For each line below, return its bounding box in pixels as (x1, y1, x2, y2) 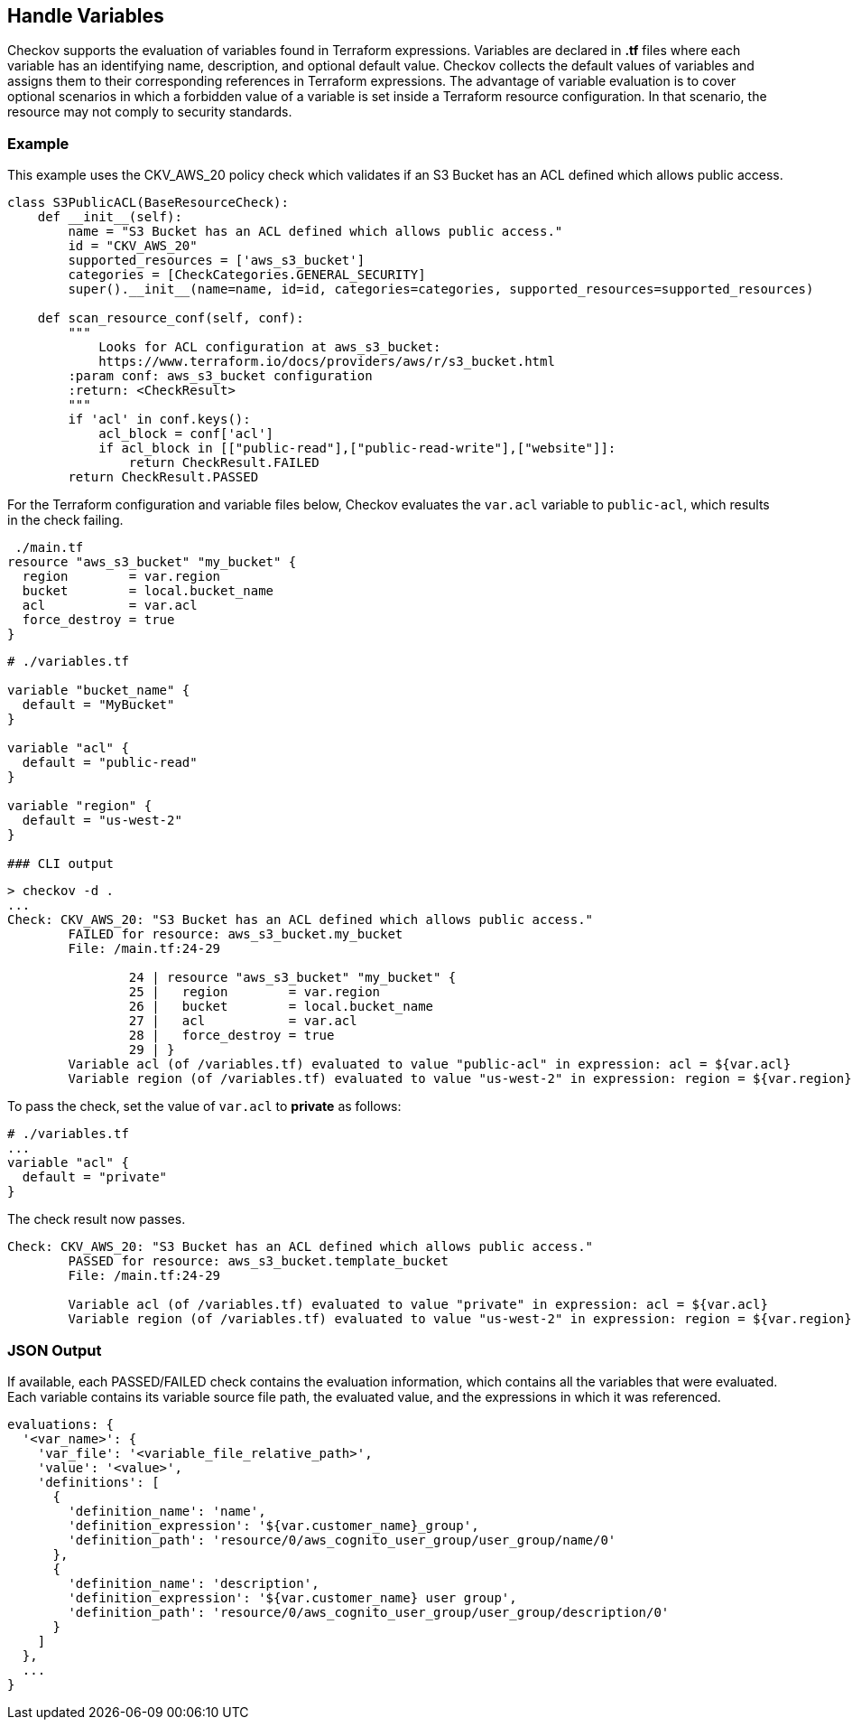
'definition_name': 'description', (68, 1575, 319, 1591)
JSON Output (7, 1340, 102, 1359)
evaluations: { (7, 1416, 115, 1432)
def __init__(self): (37, 210, 182, 225)
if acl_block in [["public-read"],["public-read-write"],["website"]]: (98, 441, 616, 456)
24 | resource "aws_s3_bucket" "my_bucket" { (128, 970, 457, 985)
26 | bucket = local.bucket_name (128, 999, 434, 1014)
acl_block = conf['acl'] (98, 426, 274, 442)
